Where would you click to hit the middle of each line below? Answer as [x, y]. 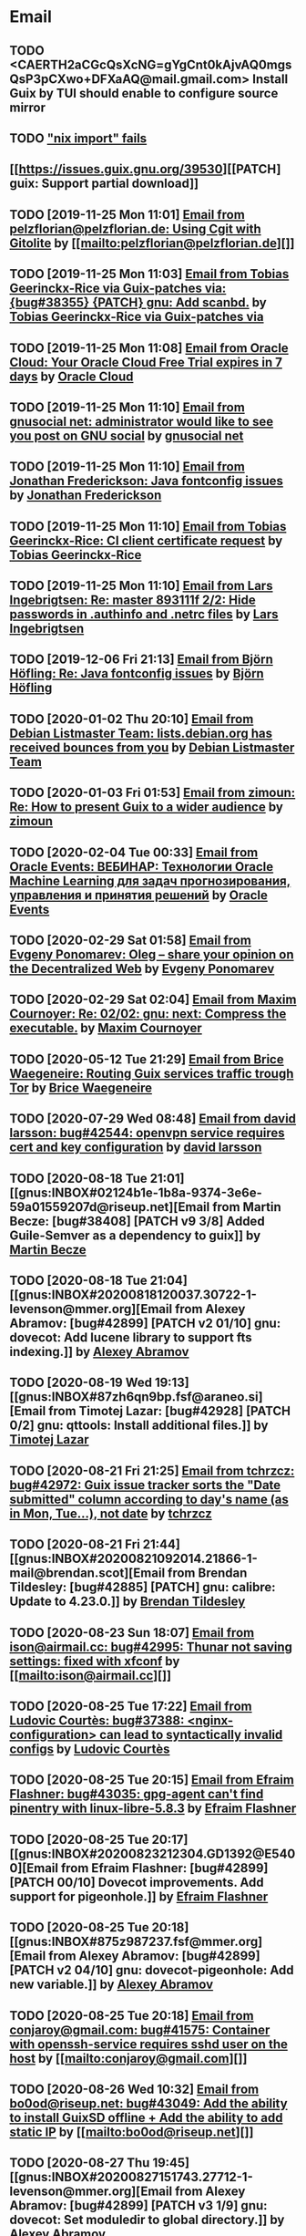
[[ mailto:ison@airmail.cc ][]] [90, 1675]
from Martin [247, 1207]
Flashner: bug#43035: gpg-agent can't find [137, 1794]
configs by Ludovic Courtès [90, 1749]
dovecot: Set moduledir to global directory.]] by [147, 2220]
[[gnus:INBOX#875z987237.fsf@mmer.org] [136, 1942]
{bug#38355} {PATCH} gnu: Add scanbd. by [138, 303]
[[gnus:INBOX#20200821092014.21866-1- [133, 1559]
